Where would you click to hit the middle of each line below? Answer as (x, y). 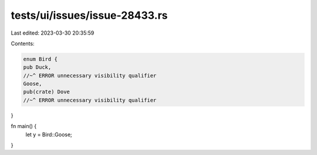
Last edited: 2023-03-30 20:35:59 (53, 33)
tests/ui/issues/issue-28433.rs (89, 15)
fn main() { (24, 126)
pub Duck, (37, 67)
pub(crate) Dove (47, 92)
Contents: (23, 43)
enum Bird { (41, 59)
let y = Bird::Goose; (49, 134)
